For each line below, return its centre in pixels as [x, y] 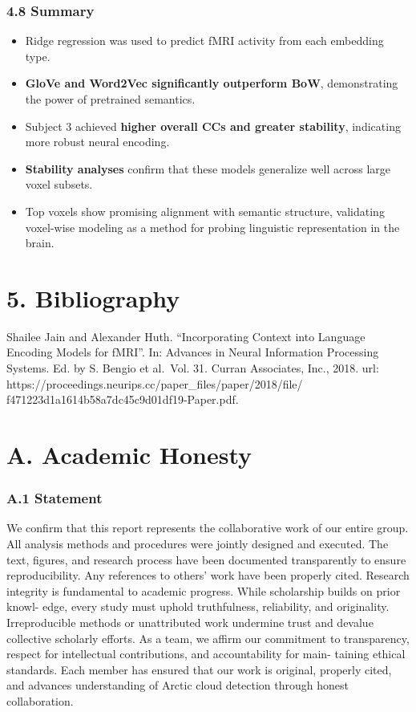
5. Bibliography [93, 297]
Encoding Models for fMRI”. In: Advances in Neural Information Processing [193, 352]
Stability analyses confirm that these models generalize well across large [208, 168]
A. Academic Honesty [129, 455]
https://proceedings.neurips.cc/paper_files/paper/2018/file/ [155, 383]
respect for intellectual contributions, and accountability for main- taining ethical [206, 654]
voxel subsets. [59, 184]
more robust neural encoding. [97, 142]
